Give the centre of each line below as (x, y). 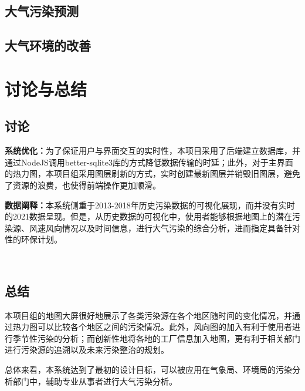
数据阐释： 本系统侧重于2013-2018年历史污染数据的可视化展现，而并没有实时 (150, 205)
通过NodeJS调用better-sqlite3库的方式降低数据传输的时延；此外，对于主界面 (149, 162)
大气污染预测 (42, 11)
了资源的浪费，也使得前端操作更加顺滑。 (83, 185)
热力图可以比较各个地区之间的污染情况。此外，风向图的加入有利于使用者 (152, 327)
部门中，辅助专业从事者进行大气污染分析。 (95, 381)
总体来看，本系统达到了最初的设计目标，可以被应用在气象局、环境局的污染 (148, 370)
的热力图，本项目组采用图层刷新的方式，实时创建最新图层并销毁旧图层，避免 (152, 173)
